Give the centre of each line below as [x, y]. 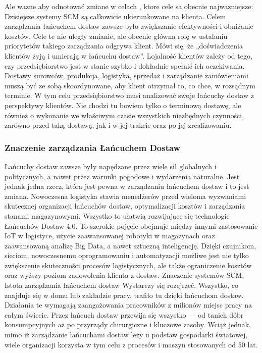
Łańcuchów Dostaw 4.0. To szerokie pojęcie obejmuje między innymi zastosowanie [131, 225]
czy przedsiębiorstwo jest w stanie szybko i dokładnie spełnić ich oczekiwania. [125, 65]
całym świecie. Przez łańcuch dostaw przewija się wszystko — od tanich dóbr [124, 314]
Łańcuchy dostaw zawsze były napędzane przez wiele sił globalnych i [111, 166]
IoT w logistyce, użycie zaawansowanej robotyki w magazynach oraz [110, 236]
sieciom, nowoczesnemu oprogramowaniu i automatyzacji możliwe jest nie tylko [127, 255]
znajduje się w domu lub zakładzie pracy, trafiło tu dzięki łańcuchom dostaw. [124, 295]
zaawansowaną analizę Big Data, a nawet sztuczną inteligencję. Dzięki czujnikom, [130, 245]
